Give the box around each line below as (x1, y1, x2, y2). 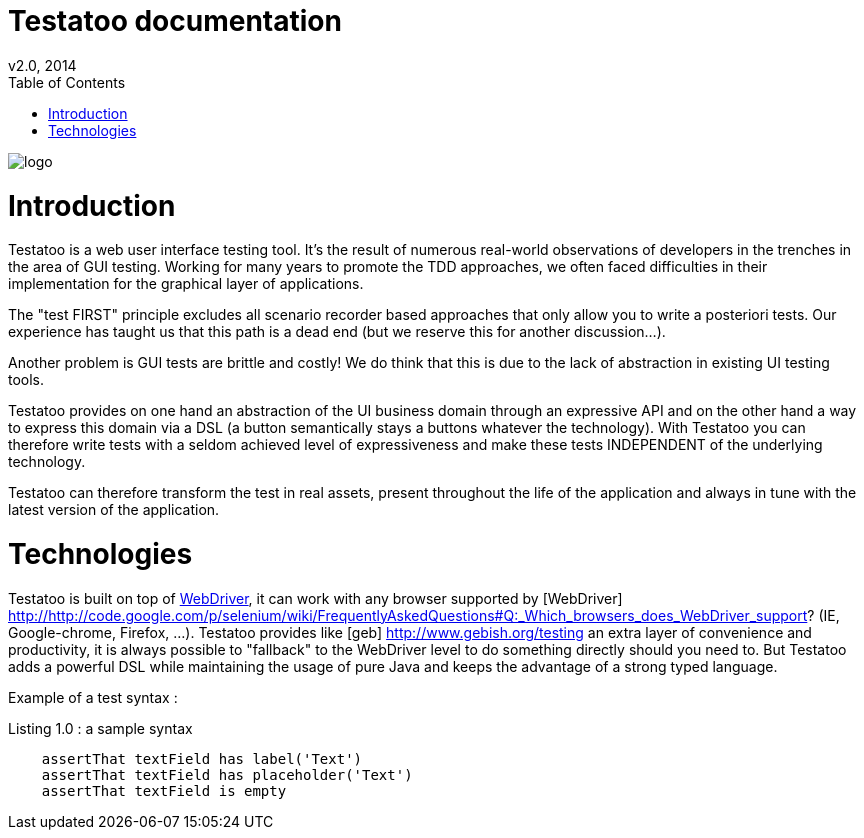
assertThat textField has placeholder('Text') (41, 766, 413, 783)
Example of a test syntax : (8, 688, 178, 706)
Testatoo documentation (8, 4, 342, 38)
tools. (8, 371, 45, 389)
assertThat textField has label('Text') (41, 750, 363, 767)
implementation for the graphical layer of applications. (8, 275, 364, 293)
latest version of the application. (8, 501, 220, 519)
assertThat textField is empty (41, 782, 287, 799)
